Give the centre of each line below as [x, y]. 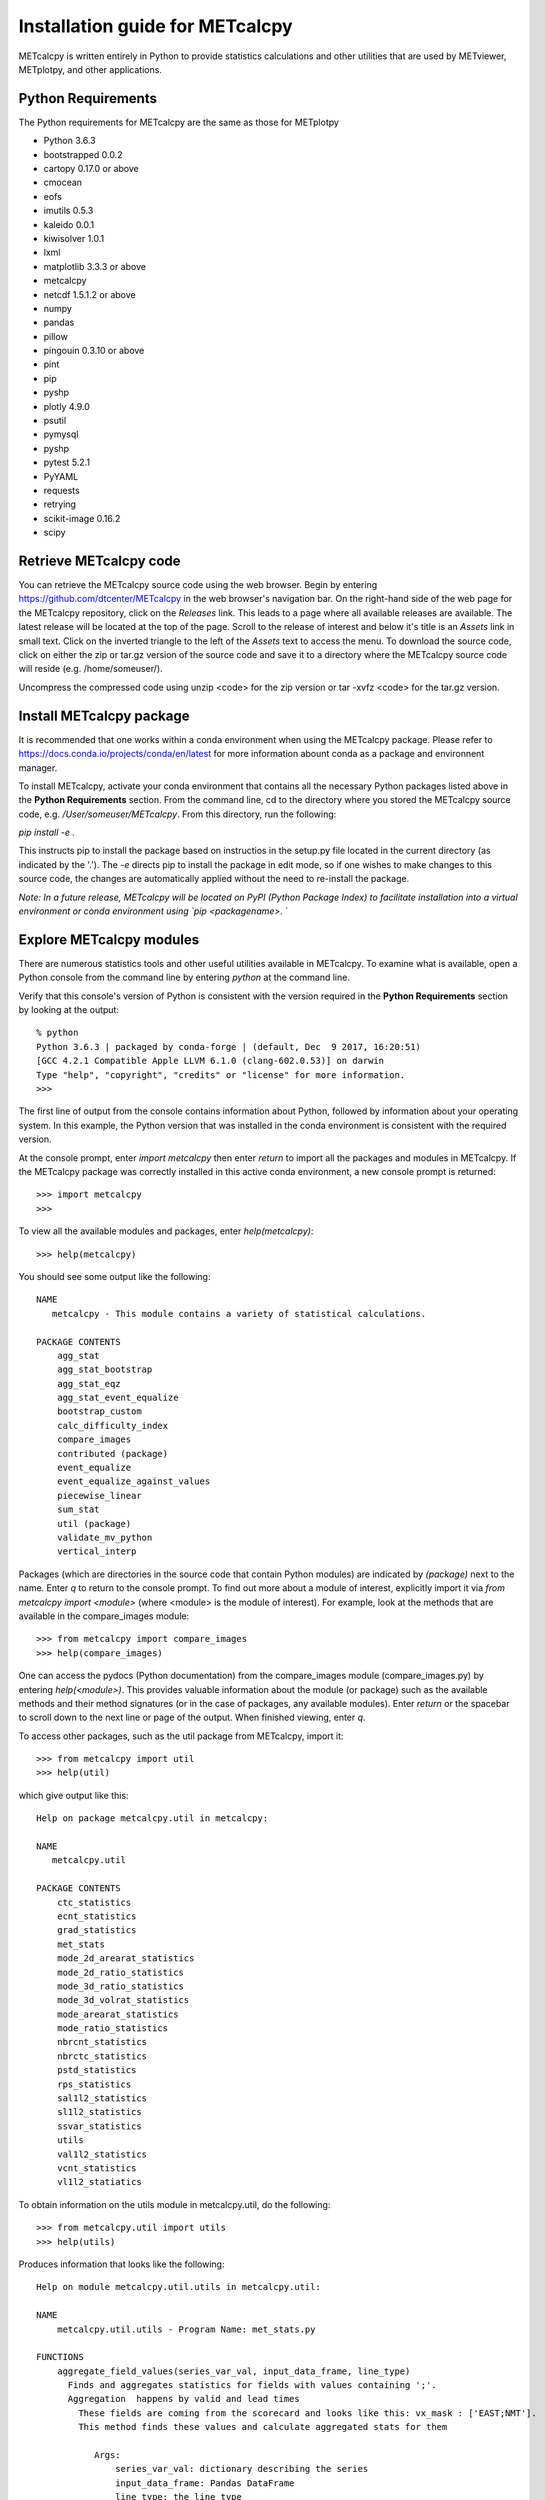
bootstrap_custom [99, 1411]
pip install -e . [46, 832]
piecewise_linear [99, 1495]
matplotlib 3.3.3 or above [95, 266]
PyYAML [61, 476]
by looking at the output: [69, 1010]
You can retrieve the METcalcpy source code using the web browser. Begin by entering [198, 585]
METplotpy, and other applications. [90, 69]
